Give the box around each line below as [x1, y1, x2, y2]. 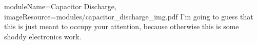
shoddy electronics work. [4, 31, 82, 41]
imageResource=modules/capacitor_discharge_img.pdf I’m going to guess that [4, 11, 253, 21]
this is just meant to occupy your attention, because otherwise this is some [4, 21, 239, 32]
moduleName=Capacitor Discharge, [4, 1, 116, 11]
